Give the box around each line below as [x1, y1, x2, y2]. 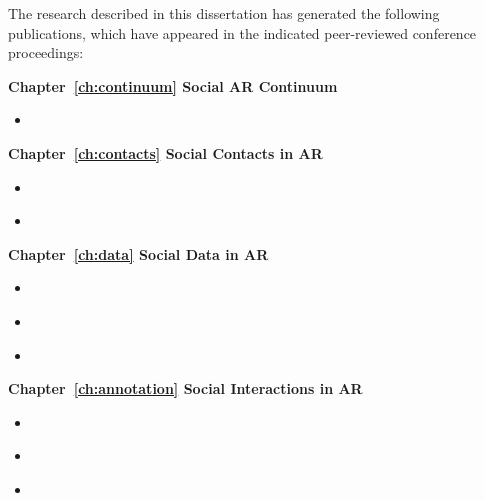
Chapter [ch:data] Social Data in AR [8, 243, 269, 264]
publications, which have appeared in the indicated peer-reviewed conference [8, 22, 477, 43]
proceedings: [8, 42, 84, 63]
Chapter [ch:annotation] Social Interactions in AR [8, 378, 363, 399]
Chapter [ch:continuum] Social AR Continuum [8, 75, 338, 96]
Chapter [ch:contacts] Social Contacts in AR [8, 142, 323, 163]
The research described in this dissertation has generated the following [8, 3, 440, 23]
